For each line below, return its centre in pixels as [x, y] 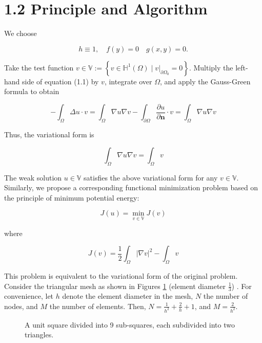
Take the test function [39, 67]
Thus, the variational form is [49, 134]
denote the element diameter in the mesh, [128, 296]
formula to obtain [32, 91]
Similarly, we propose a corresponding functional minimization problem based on [131, 187]
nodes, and [21, 306]
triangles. [39, 335]
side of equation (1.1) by [61, 81]
